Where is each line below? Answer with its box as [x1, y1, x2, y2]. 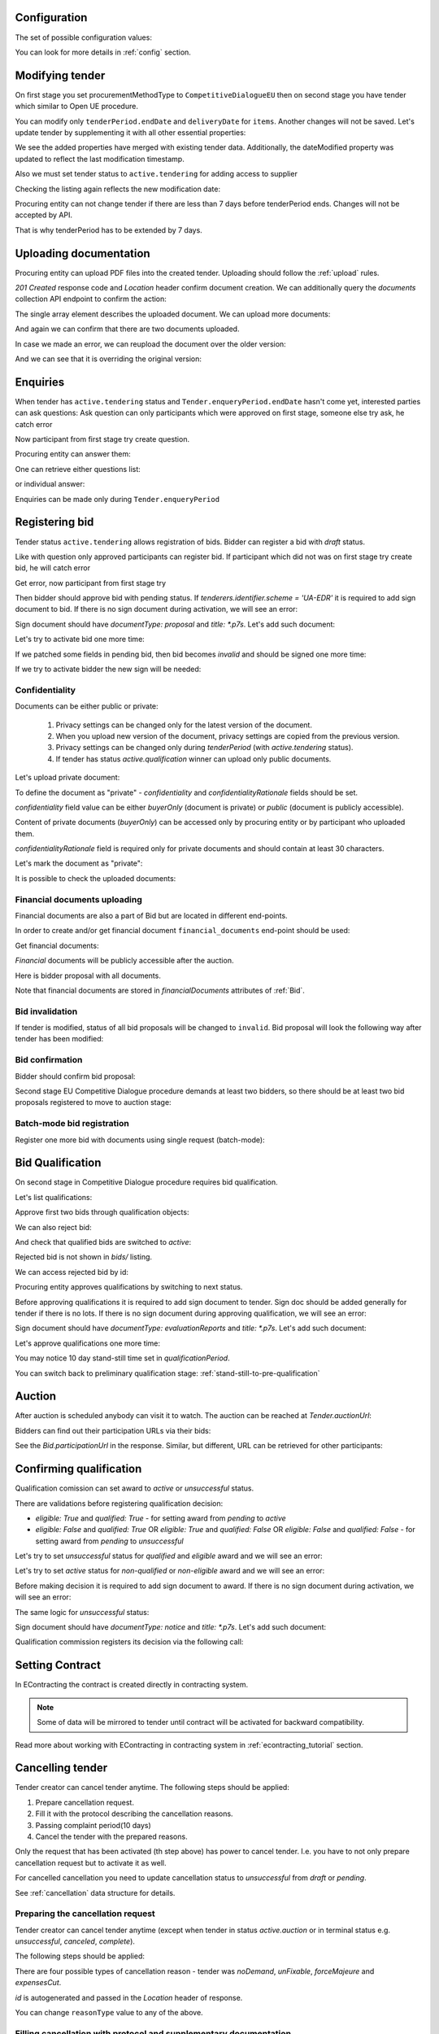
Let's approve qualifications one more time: [15, 1338, 161, 1348]
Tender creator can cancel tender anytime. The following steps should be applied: [15, 1783, 290, 1792]
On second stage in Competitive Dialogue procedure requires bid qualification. [15, 1177, 278, 1187]
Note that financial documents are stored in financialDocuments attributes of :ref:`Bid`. [15, 985, 305, 995]
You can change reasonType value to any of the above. [15, 2008, 203, 2018]
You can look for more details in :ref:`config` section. [15, 47, 191, 57]
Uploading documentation [15, 247, 150, 260]
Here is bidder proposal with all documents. [15, 971, 162, 980]
